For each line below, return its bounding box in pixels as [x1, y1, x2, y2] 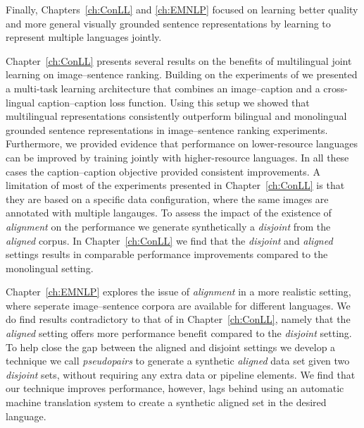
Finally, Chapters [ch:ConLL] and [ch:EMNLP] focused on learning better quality [6, 2, 358, 16]
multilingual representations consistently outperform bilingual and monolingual [6, 109, 347, 123]
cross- [323, 80, 348, 95]
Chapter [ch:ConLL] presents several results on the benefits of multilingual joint [6, 53, 352, 68]
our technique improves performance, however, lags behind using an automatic [6, 381, 344, 396]
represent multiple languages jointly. [6, 30, 162, 44]
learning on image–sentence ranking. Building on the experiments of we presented [6, 67, 358, 82]
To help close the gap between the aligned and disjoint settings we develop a [6, 339, 336, 354]
